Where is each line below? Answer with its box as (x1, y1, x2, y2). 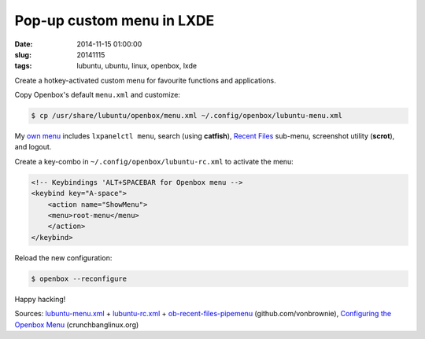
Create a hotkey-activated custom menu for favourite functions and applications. (14, 76, 277, 85)
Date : (14, 39, 33, 49)
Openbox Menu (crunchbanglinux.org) (14, 319, 139, 330)
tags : (14, 61, 32, 71)
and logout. (14, 142, 52, 152)
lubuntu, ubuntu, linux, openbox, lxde (76, 61, 197, 71)
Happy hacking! (14, 294, 66, 304)
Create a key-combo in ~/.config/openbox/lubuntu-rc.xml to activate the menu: (14, 157, 294, 166)
